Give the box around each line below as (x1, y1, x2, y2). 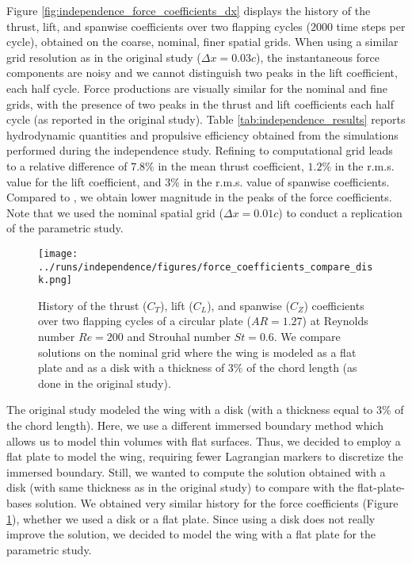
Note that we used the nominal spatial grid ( (6, 204, 223, 220)
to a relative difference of (6, 157, 128, 174)
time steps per (336, 17, 406, 34)
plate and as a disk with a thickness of (38, 359, 225, 376)
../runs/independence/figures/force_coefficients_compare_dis (38, 261, 373, 273)
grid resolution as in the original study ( (6, 48, 201, 65)
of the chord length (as (246, 359, 357, 376)
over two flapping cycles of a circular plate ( (38, 312, 251, 329)
